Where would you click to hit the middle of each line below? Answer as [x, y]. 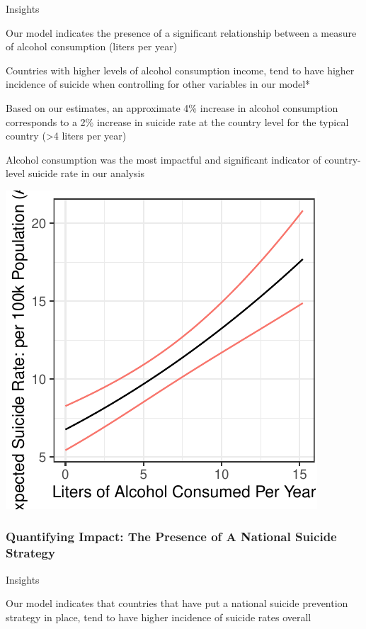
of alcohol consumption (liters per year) [92, 46]
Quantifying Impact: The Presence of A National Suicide [171, 537]
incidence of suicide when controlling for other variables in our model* [158, 84]
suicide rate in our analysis [86, 173]
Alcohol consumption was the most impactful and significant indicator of [164, 159]
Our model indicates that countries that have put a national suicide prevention [177, 603]
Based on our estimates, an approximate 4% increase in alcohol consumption [172, 107]
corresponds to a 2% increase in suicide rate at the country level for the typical [177, 121]
